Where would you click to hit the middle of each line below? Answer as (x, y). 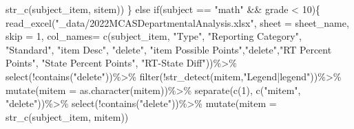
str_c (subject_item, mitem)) (67, 116)
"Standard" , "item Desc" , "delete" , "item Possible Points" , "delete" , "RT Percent (169, 49)
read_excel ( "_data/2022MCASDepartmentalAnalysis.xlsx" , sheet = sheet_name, (177, 22)
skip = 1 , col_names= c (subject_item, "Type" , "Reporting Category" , (154, 36)
